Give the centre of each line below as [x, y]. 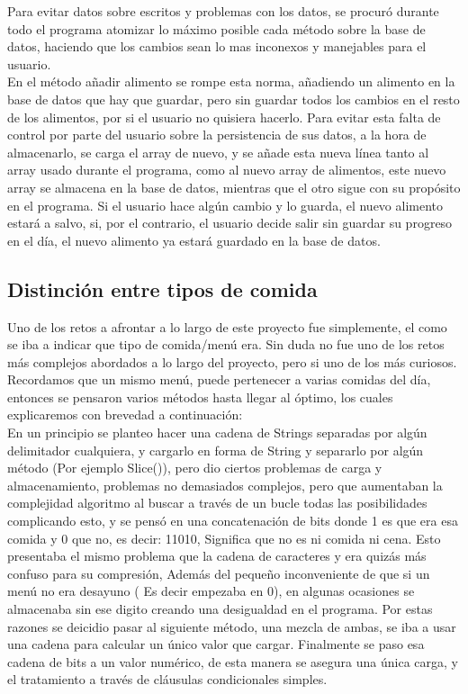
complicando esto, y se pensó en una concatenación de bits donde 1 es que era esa [233, 521]
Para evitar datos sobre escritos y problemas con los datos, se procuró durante [223, 11]
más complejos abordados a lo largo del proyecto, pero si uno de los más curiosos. [232, 361]
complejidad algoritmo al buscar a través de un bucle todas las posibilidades [217, 503]
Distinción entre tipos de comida [162, 288]
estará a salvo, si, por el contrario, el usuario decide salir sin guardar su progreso [230, 223]
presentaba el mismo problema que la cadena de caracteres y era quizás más [217, 556]
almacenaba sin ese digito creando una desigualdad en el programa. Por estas [220, 609]
